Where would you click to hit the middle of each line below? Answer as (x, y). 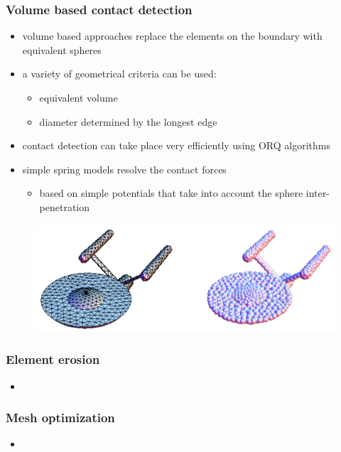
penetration (65, 206)
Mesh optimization (60, 418)
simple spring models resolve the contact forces (124, 169)
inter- (318, 193)
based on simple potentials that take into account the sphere (171, 193)
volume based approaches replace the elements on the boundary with (172, 36)
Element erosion (53, 359)
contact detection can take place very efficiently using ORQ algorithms (177, 145)
